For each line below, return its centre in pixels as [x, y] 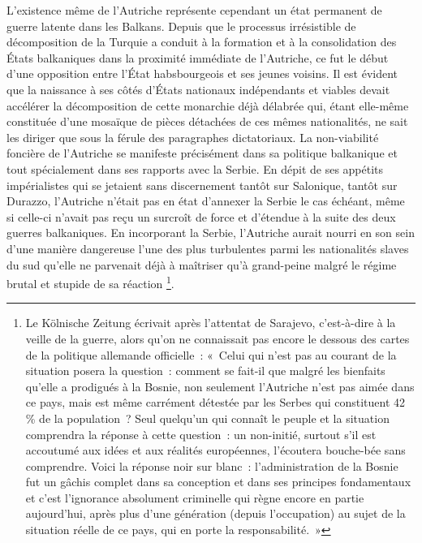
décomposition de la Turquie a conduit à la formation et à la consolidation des [202, 42]
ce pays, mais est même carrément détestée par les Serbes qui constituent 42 [215, 402]
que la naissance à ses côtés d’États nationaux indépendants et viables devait [198, 89]
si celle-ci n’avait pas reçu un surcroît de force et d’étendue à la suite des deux [201, 216]
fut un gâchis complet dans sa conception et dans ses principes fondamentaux [218, 482]
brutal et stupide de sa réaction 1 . [90, 282]
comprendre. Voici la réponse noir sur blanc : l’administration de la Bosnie [212, 465]
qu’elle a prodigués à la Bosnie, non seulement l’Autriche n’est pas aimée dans [220, 386]
